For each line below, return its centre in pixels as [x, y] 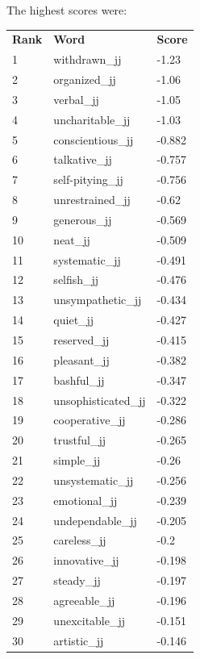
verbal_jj [76, 99]
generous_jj [83, 219]
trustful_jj [80, 440]
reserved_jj [81, 340]
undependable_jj [95, 520]
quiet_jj [74, 320]
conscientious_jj [94, 139]
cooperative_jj [90, 420]
